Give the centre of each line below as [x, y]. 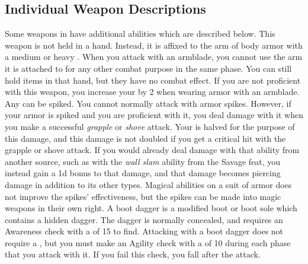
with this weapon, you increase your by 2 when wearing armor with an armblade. [152, 92]
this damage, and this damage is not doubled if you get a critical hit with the [145, 138]
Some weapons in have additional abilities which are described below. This [140, 34]
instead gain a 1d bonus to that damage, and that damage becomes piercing [143, 173]
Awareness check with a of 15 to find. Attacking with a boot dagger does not [144, 231]
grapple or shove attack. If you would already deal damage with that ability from [152, 150]
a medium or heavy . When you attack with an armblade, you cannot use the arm [154, 57]
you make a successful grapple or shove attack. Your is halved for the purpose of [150, 126]
